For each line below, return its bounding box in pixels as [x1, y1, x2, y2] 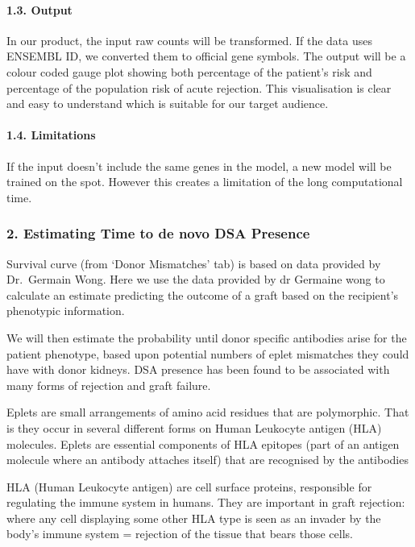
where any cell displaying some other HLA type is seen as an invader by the [6, 509, 381, 526]
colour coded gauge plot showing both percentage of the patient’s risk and [6, 63, 372, 80]
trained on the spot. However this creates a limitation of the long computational [6, 173, 403, 190]
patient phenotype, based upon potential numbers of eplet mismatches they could [6, 345, 409, 362]
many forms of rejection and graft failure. [6, 376, 211, 393]
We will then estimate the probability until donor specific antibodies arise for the [6, 329, 407, 346]
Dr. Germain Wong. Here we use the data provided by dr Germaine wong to [6, 271, 385, 288]
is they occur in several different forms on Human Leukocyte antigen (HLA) [6, 419, 382, 436]
